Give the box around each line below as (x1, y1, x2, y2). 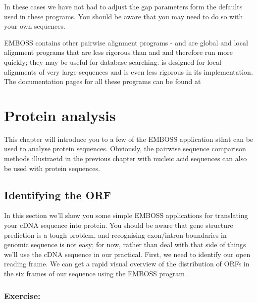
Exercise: (4, 289, 41, 302)
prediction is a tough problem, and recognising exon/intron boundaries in (4, 229, 227, 240)
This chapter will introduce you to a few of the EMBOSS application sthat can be (4, 133, 254, 144)
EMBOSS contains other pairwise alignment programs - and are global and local (4, 37, 248, 47)
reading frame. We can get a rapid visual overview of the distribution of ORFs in (4, 259, 250, 269)
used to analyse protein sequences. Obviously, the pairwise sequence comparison (4, 143, 246, 154)
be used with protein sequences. (4, 163, 100, 173)
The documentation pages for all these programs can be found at (4, 76, 201, 87)
